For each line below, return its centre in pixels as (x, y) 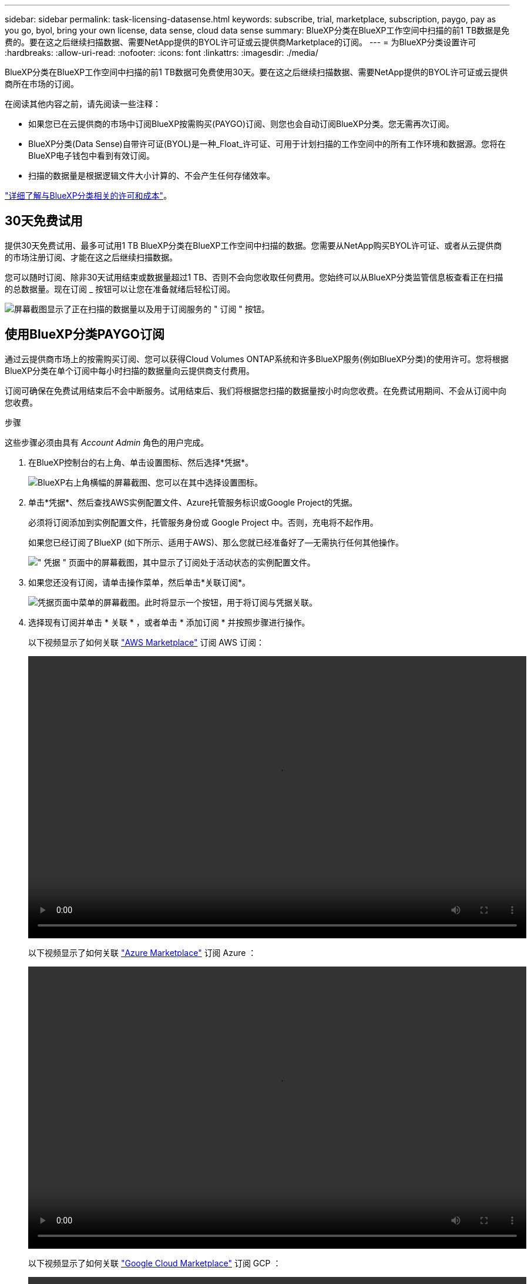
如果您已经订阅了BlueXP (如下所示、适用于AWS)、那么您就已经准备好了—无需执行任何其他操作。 (216, 542)
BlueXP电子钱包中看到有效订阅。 (92, 156)
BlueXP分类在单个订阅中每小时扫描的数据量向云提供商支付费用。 (130, 370)
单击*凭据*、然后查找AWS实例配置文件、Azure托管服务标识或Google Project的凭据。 (193, 502)
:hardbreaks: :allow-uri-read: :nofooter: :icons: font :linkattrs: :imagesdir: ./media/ (162, 53)
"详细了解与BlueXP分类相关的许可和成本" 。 (88, 195)
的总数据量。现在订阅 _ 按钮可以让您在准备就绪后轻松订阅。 (120, 289)
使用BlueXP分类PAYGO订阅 (85, 335)
